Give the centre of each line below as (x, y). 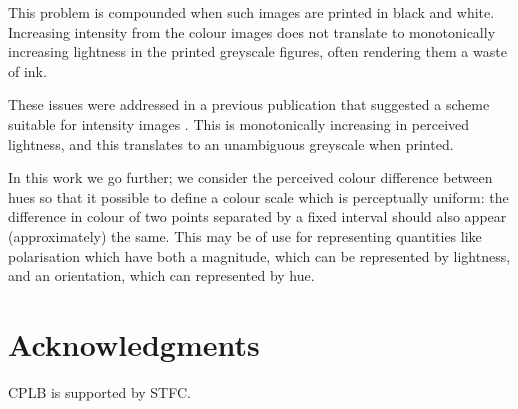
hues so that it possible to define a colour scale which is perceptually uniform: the (258, 196)
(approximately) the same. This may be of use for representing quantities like (245, 235)
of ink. (27, 70)
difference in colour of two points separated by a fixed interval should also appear (257, 216)
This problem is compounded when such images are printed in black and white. (251, 12)
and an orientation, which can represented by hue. (161, 275)
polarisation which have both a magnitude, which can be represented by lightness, (259, 255)
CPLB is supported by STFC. (99, 391)
